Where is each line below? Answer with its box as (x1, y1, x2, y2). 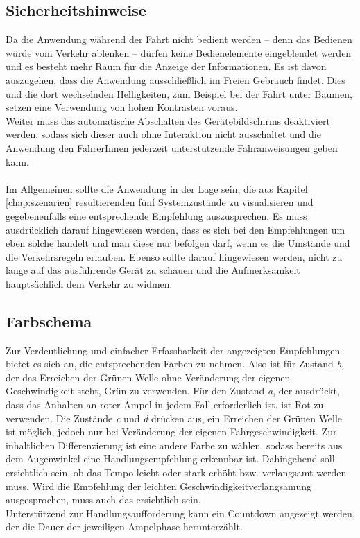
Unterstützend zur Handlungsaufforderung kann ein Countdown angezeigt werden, (6, 505, 355, 520)
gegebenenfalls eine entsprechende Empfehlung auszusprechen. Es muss (6, 208, 307, 223)
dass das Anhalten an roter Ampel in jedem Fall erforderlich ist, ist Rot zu (6, 397, 324, 412)
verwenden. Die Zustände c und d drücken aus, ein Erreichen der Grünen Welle (6, 410, 343, 425)
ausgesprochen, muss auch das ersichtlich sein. (6, 492, 201, 507)
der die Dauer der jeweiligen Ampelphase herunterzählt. (6, 519, 243, 534)
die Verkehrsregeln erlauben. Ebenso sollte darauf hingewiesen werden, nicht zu (6, 249, 343, 263)
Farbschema (6, 310, 92, 331)
